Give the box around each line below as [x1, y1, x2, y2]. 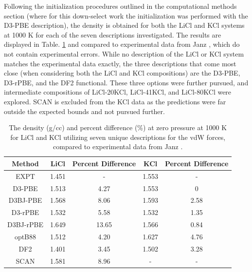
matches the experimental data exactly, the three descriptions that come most [4, 58, 236, 68]
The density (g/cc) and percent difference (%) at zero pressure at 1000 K [9, 122, 227, 133]
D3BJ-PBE [8, 195, 42, 205]
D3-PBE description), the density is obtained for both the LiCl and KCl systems [4, 20, 245, 30]
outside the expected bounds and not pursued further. [4, 106, 165, 116]
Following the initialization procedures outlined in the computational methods [4, 1, 237, 11]
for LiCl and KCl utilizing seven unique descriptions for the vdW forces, [10, 132, 226, 142]
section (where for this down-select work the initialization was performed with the [4, 10, 248, 20]
